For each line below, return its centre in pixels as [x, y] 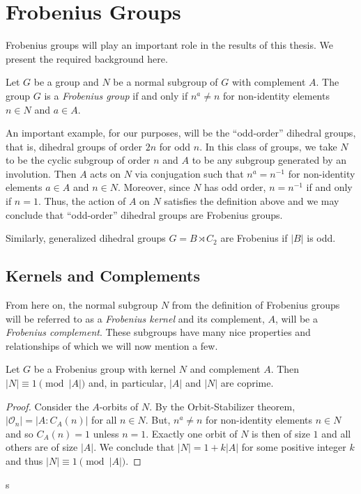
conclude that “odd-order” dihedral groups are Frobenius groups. [144, 214]
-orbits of [119, 406]
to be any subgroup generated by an [269, 160]
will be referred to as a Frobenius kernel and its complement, [135, 318]
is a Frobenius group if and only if [116, 95]
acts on [105, 173]
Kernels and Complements [103, 276]
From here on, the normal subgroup [82, 305]
